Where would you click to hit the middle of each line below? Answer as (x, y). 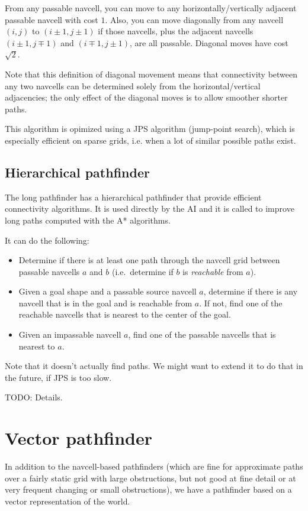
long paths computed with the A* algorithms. (88, 220)
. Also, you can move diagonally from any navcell (194, 19)
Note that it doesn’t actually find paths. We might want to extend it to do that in (154, 366)
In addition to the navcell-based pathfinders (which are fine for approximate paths (154, 466)
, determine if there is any (251, 291)
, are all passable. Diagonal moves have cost (209, 42)
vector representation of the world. (68, 501)
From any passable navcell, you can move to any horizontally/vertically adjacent (151, 8)
